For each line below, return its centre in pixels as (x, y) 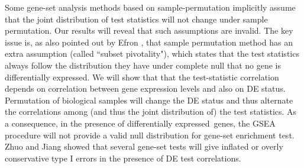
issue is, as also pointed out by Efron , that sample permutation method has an (149, 42)
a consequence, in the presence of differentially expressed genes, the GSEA (140, 123)
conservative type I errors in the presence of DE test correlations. (123, 158)
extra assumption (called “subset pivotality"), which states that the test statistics (152, 54)
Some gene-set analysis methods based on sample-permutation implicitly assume (150, 7)
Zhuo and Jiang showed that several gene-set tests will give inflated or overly (144, 146)
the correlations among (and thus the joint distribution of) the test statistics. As (151, 112)
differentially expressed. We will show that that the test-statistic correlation (142, 77)
